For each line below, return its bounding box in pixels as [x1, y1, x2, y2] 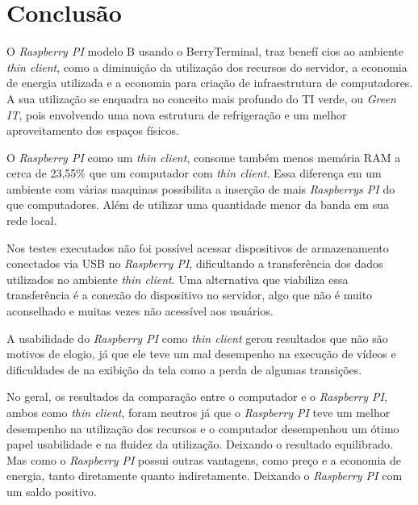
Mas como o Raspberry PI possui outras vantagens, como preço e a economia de [6, 451, 401, 468]
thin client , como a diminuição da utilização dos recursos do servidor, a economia [6, 58, 408, 75]
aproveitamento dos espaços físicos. [6, 122, 179, 139]
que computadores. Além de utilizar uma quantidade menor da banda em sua [6, 196, 389, 213]
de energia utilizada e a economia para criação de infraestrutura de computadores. [6, 74, 413, 91]
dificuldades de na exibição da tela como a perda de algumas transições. [6, 361, 362, 378]
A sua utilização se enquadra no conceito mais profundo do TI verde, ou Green [6, 90, 396, 106]
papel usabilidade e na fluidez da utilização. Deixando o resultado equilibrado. [6, 436, 393, 453]
